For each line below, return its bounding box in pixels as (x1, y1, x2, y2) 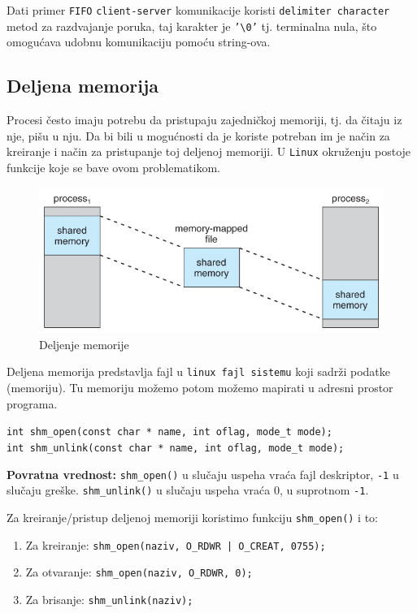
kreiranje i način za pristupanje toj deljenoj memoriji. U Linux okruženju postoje (7, 143, 411, 160)
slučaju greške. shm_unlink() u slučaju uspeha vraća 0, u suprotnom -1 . (7, 481, 369, 499)
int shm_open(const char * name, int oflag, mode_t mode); (7, 426, 332, 438)
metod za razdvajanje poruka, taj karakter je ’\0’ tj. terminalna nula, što (7, 17, 377, 34)
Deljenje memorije (39, 335, 129, 352)
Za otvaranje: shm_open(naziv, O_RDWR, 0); (25, 563, 253, 581)
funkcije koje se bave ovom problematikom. (7, 158, 220, 175)
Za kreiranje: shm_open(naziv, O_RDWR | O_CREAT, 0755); (25, 536, 326, 553)
